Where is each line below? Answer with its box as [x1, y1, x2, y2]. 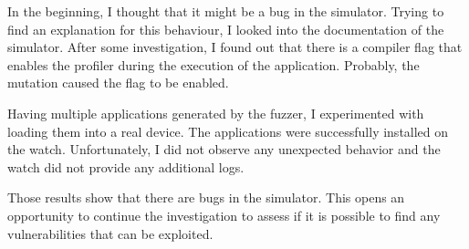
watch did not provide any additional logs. [7, 157, 245, 176]
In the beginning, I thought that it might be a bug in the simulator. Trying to [7, 2, 444, 20]
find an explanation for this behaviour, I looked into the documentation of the [7, 19, 444, 38]
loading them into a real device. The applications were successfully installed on [7, 121, 449, 140]
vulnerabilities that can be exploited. [7, 223, 214, 243]
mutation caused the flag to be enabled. [7, 73, 229, 92]
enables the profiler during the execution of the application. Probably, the [7, 55, 420, 74]
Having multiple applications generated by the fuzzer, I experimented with [7, 103, 424, 122]
